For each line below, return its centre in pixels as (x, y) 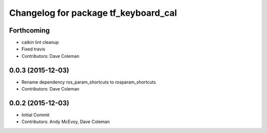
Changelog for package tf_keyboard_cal (93, 13)
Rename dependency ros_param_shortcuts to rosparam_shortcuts (89, 82)
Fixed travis (33, 49)
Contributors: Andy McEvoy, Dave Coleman (66, 122)
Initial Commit (35, 115)
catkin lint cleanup (40, 43)
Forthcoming (29, 30)
